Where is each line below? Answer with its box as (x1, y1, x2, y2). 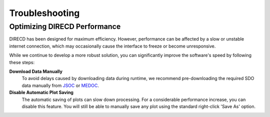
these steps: (9, 59, 35, 65)
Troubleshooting (9, 7, 80, 18)
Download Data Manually (9, 68, 62, 74)
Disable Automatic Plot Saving (9, 89, 73, 95)
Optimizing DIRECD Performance (9, 22, 121, 31)
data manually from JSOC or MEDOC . (21, 82, 99, 88)
